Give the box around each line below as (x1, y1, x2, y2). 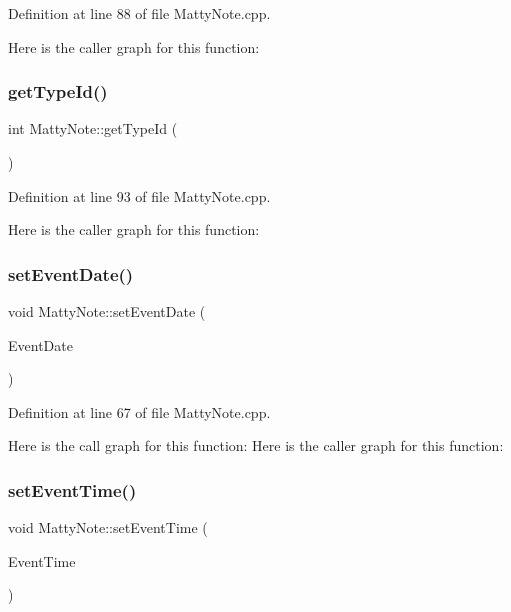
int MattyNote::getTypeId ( (8, 118, 178, 139)
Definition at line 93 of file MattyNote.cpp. (8, 185, 271, 206)
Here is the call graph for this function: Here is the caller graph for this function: (8, 435, 504, 456)
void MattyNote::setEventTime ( (8, 517, 208, 538)
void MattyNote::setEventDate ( (8, 301, 206, 321)
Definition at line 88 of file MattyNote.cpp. (8, 3, 271, 23)
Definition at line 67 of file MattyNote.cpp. (8, 401, 271, 422)
